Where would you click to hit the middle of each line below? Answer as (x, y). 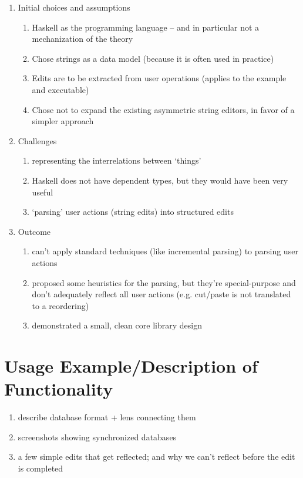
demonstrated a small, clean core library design (117, 325)
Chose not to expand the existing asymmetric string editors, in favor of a (163, 109)
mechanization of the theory (83, 39)
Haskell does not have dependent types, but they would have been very (160, 180)
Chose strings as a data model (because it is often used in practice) (153, 58)
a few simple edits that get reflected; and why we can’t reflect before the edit (156, 457)
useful (43, 192)
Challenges (37, 140)
